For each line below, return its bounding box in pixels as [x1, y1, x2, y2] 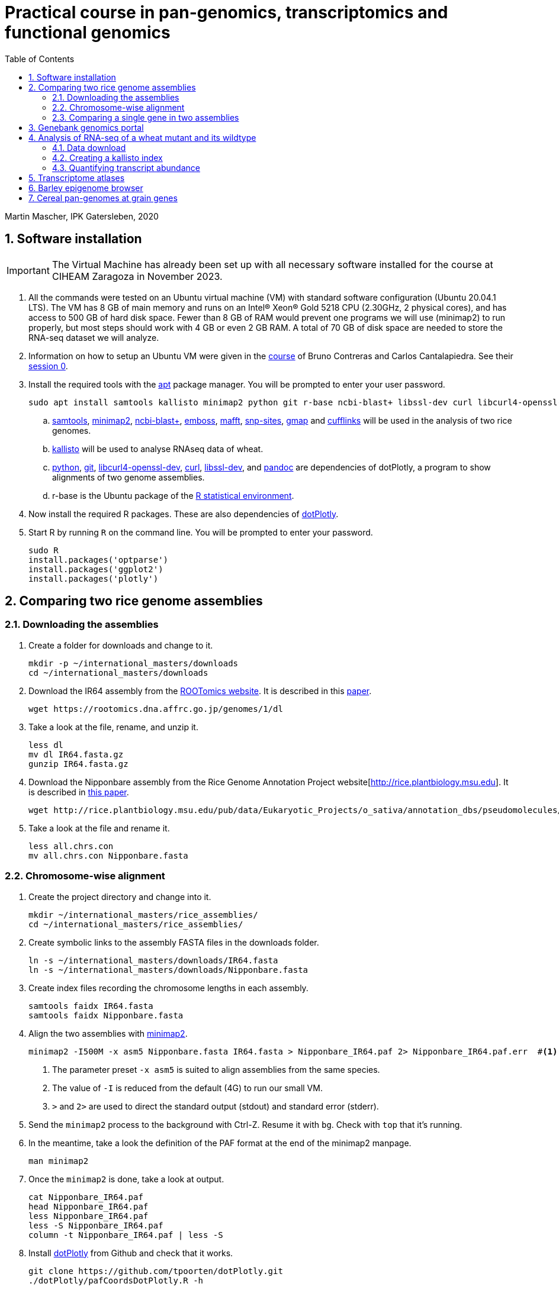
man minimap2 [28, 1156, 89, 1166]
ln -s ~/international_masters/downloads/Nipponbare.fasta [28, 965, 309, 975]
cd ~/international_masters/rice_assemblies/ [28, 919, 243, 929]
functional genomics [5, 22, 171, 43]
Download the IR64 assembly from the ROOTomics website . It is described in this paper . [28, 685, 372, 696]
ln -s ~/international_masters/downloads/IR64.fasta [28, 955, 278, 965]
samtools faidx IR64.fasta [28, 1001, 153, 1011]
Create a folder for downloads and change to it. [28, 640, 213, 650]
